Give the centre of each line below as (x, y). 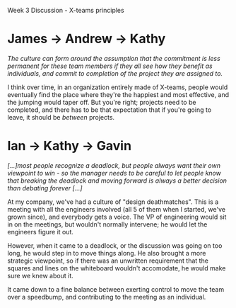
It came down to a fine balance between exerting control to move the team (116, 289)
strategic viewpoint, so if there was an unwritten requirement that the (108, 261)
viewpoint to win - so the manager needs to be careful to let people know (114, 173)
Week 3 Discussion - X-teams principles (66, 10)
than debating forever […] (45, 188)
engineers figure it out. (41, 232)
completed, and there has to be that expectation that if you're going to (110, 110)
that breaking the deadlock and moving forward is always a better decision (117, 181)
